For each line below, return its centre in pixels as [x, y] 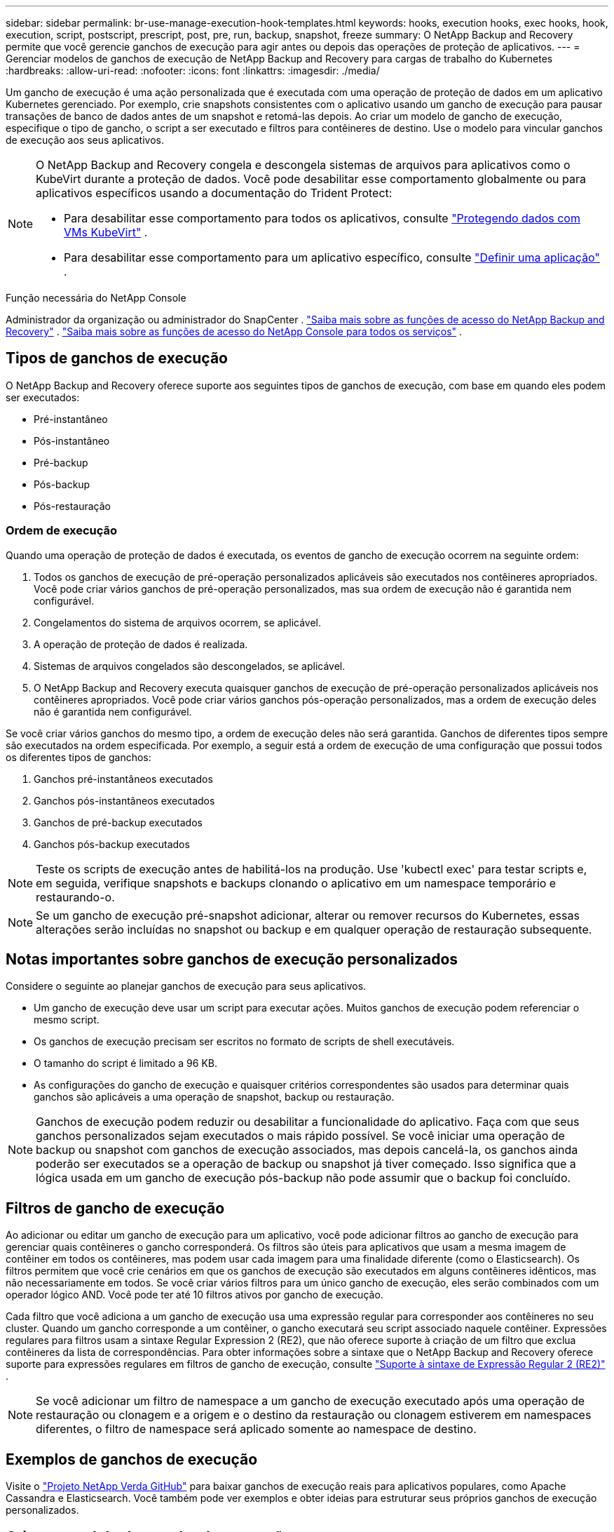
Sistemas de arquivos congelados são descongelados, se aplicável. [190, 666]
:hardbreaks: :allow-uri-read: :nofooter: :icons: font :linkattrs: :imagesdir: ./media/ [193, 70]
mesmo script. [67, 1020]
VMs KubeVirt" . [106, 232]
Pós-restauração [72, 506]
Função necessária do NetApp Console [96, 298]
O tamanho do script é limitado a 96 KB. [125, 1063]
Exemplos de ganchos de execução [132, 1459]
